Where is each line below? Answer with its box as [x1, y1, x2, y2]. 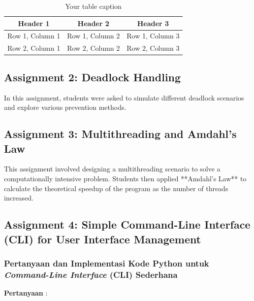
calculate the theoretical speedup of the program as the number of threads [4, 183, 228, 193]
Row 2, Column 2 [67, 43, 120, 53]
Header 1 [18, 18, 50, 28]
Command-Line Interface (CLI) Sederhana [4, 268, 178, 280]
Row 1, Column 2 [67, 31, 120, 41]
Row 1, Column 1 [7, 31, 61, 41]
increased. [4, 193, 34, 203]
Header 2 [77, 18, 109, 28]
